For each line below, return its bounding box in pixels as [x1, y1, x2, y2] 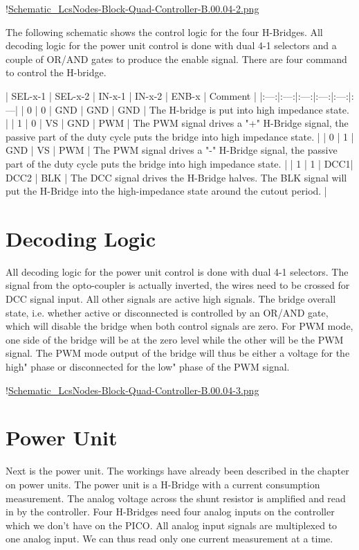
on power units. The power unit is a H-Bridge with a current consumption [6, 477, 320, 491]
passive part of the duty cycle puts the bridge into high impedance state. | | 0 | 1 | [6, 129, 354, 143]
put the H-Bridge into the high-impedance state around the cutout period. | [6, 184, 327, 198]
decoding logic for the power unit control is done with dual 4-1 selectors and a [6, 38, 337, 53]
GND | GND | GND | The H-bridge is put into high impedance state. [55, 102, 349, 116]
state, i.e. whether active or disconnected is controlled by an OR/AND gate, [6, 305, 329, 319]
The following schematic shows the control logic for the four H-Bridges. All [6, 24, 323, 39]
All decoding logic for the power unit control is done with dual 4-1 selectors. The [6, 264, 349, 278]
